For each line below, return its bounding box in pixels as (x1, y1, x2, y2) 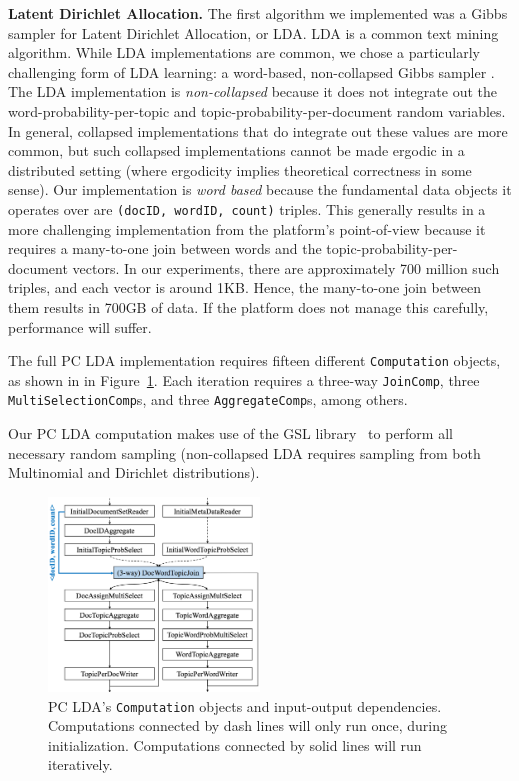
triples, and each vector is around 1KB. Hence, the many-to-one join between (8, 277, 481, 298)
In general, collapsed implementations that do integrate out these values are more (8, 120, 508, 141)
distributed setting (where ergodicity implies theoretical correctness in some (8, 159, 472, 180)
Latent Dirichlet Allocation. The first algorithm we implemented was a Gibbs (8, 3, 508, 23)
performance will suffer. (8, 316, 152, 337)
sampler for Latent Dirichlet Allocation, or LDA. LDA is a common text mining (8, 22, 499, 43)
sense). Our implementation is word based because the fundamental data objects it (8, 179, 512, 200)
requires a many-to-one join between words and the (8, 238, 322, 259)
